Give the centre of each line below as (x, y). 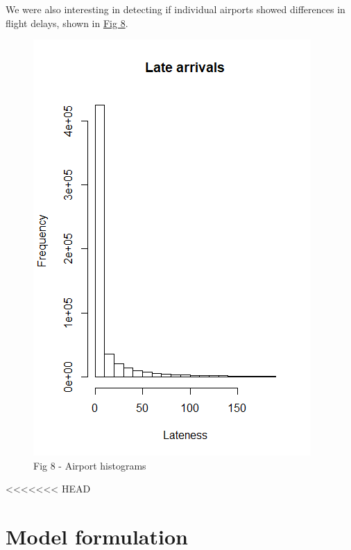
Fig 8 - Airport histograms (90, 465)
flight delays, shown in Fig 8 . (67, 23)
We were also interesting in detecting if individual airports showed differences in (175, 9)
